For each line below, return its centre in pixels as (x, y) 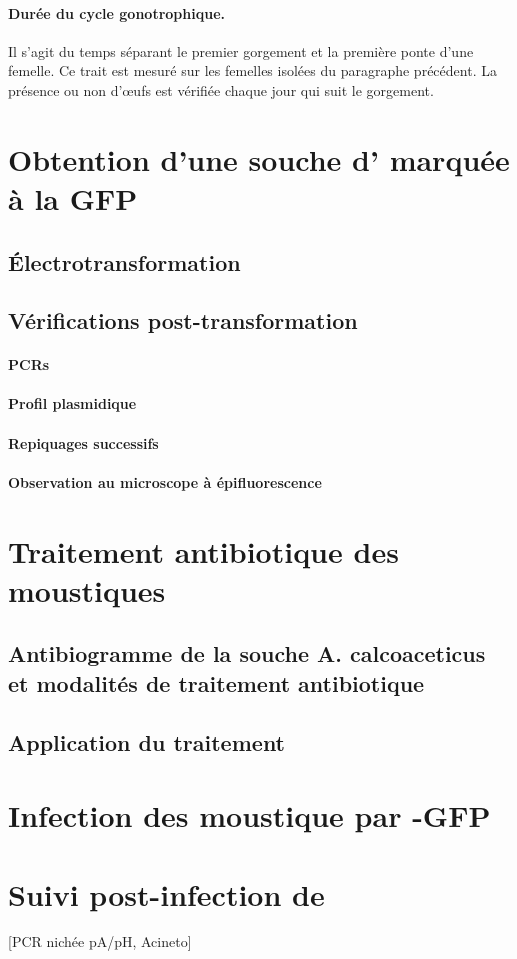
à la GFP (73, 197)
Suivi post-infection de (166, 893)
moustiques (87, 589)
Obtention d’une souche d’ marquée (259, 158)
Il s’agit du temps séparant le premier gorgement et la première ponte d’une (241, 50)
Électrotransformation (124, 261)
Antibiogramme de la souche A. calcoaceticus (247, 653)
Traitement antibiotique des (203, 550)
